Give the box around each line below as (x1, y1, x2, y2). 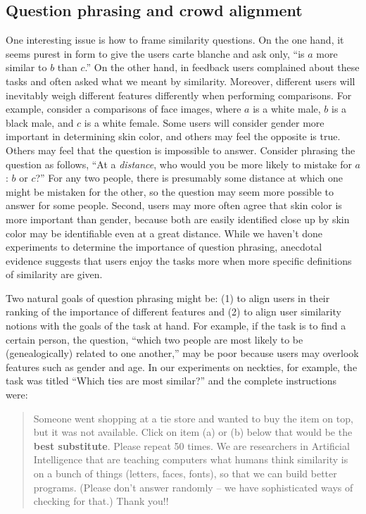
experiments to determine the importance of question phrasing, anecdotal (6, 239, 322, 254)
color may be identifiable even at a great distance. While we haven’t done (6, 225, 323, 240)
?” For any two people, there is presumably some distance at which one (35, 170, 343, 185)
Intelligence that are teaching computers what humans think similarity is (33, 452, 348, 467)
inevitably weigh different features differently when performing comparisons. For (6, 87, 352, 102)
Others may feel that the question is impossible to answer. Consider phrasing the (6, 142, 355, 157)
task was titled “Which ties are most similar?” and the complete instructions (6, 373, 336, 388)
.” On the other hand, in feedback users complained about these (84, 60, 360, 75)
